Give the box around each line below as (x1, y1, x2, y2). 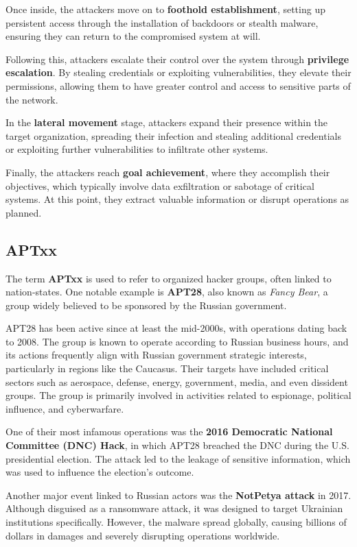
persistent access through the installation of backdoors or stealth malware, (5, 15, 319, 29)
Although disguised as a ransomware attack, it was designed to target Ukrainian (5, 501, 343, 515)
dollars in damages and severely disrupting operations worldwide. (5, 528, 280, 542)
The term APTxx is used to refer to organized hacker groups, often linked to (5, 271, 332, 285)
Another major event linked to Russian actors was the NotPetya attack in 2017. (5, 487, 352, 502)
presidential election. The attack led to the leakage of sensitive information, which (5, 451, 351, 465)
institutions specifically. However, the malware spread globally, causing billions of (5, 515, 347, 529)
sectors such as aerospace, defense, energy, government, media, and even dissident (5, 374, 348, 389)
